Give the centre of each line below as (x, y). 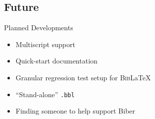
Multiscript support (45, 44)
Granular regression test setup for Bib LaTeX (83, 77)
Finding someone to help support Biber (75, 111)
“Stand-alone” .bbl (45, 94)
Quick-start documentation (56, 61)
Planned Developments (39, 28)
